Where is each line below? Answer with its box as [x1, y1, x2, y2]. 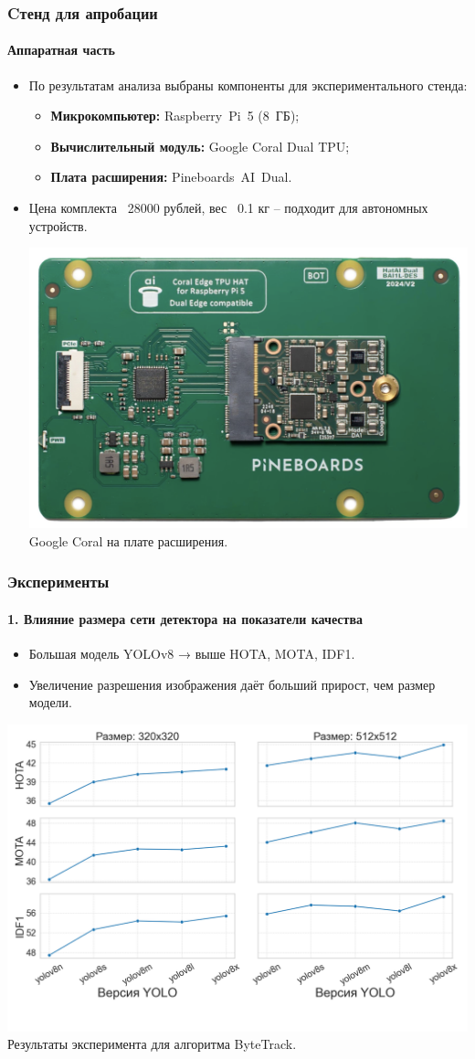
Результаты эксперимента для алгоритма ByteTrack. [7, 1034, 297, 1054]
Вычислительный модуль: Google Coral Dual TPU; [50, 136, 350, 155]
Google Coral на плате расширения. [28, 531, 228, 550]
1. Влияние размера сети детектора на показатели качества [7, 609, 363, 628]
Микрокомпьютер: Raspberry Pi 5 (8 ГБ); [50, 106, 300, 125]
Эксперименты [7, 570, 110, 593]
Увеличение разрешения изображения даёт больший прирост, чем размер [28, 674, 436, 694]
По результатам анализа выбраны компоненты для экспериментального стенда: [28, 75, 468, 94]
